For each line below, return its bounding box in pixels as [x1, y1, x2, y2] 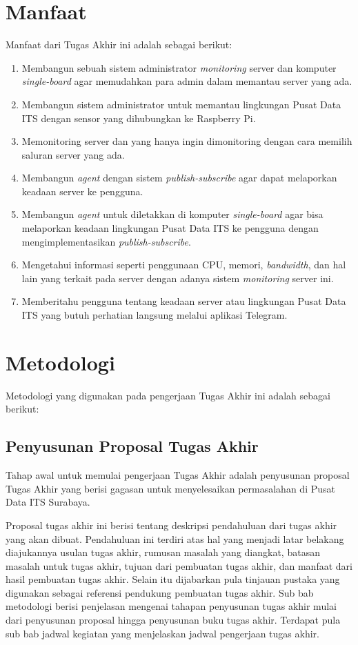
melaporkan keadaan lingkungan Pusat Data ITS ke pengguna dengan [21, 221, 319, 235]
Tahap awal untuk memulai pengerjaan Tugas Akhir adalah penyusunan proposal [6, 468, 350, 482]
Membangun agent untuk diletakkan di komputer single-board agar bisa [21, 207, 324, 221]
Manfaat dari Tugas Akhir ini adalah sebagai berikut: [6, 37, 232, 52]
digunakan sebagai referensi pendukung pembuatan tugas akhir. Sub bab [6, 585, 314, 599]
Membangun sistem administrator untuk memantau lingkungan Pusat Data [21, 97, 341, 111]
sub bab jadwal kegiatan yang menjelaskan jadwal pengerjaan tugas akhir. [6, 626, 319, 640]
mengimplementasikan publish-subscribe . [21, 234, 191, 248]
